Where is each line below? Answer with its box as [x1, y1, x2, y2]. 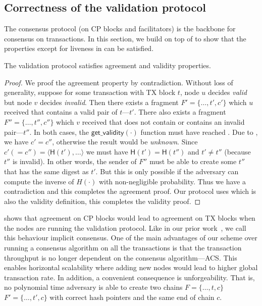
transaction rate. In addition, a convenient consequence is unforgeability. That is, [4, 272, 255, 282]
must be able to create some [149, 156, 237, 167]
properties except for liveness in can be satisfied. [4, 43, 154, 54]
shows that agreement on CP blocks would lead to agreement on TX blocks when [4, 213, 255, 223]
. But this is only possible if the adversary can [95, 166, 239, 176]
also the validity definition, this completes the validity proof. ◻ [4, 195, 201, 206]
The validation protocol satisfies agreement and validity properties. [4, 60, 211, 70]
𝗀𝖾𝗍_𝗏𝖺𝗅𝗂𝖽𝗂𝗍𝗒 [91, 129, 124, 136]
